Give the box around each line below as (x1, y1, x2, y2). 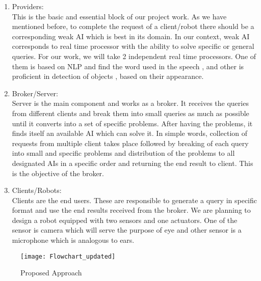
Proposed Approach (20, 267, 82, 278)
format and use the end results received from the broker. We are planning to (12, 205, 251, 215)
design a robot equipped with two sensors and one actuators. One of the (12, 214, 238, 225)
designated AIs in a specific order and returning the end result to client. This (12, 157, 253, 168)
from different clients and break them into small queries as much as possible (12, 107, 249, 118)
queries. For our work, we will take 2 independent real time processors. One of (12, 50, 256, 61)
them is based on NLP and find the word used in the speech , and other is (12, 61, 244, 71)
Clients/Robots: (12, 185, 62, 195)
